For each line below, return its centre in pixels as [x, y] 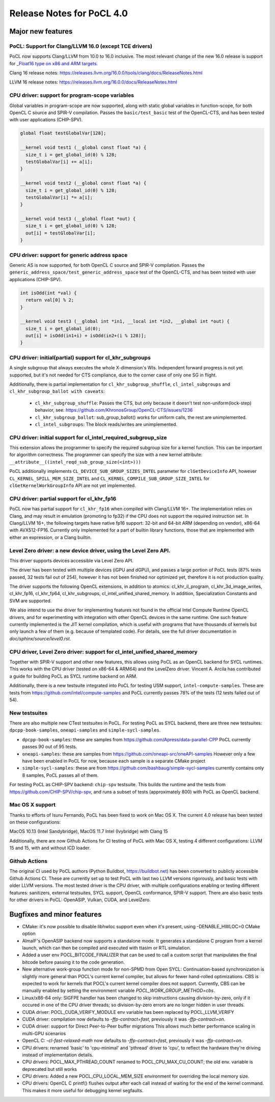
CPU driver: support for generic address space [68, 255]
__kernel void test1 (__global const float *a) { [83, 147]
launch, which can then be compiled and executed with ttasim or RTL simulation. [107, 948]
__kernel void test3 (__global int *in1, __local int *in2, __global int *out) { [125, 321]
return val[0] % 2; [50, 300]
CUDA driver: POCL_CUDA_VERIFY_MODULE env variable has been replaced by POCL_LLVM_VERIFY [128, 1012]
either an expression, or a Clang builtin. [50, 537]
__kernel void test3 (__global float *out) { [78, 219]
